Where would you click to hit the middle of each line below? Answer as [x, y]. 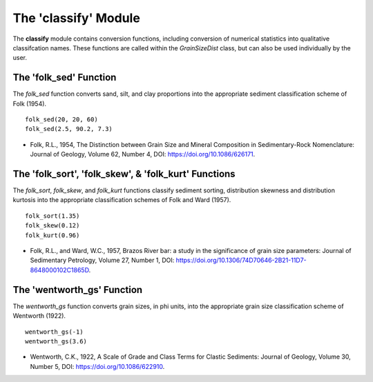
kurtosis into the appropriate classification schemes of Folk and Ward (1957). [122, 200]
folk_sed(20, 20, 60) [61, 120]
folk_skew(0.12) [52, 225]
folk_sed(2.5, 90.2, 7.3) [69, 129]
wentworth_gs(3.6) [56, 341]
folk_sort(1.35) [52, 216]
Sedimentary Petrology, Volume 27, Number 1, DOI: [102, 260]
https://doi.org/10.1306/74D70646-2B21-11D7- [241, 260]
